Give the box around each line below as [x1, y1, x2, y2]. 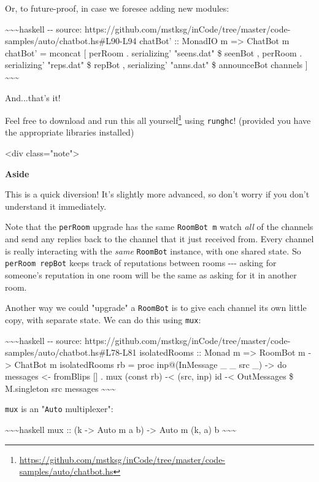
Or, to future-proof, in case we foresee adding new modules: [5, 2, 229, 14]
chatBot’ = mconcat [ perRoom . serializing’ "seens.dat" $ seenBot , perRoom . [5, 46, 302, 59]
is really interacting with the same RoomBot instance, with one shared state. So [5, 244, 301, 257]
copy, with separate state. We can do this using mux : [5, 313, 201, 326]
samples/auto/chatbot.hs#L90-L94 [5, 34, 137, 47]
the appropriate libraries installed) [5, 126, 134, 139]
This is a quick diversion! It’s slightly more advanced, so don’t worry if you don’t [5, 188, 310, 201]
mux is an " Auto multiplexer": [5, 402, 113, 415]
